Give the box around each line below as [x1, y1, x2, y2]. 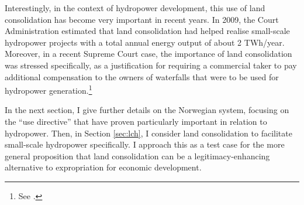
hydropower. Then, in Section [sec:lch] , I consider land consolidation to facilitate [5, 127, 292, 139]
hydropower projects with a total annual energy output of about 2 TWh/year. [5, 36, 285, 48]
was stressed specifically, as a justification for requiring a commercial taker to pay [5, 59, 297, 71]
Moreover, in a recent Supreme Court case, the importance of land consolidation [5, 47, 292, 60]
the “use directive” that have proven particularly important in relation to [5, 115, 267, 127]
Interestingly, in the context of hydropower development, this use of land [5, 2, 265, 13]
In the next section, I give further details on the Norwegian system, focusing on [5, 104, 289, 116]
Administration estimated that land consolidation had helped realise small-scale [5, 25, 290, 37]
